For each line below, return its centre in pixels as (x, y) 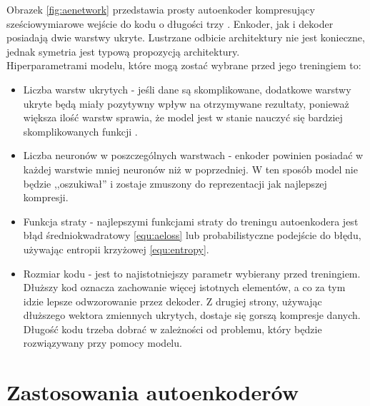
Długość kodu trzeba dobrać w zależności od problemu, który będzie (172, 329)
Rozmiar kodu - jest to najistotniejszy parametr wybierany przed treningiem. (192, 273)
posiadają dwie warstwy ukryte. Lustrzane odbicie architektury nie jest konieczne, (186, 37)
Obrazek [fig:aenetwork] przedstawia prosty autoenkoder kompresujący (161, 9)
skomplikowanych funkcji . (80, 131)
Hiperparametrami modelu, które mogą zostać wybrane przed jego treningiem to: (184, 65)
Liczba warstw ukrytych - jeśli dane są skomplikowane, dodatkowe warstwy (187, 89)
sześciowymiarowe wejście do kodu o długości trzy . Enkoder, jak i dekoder (170, 23)
